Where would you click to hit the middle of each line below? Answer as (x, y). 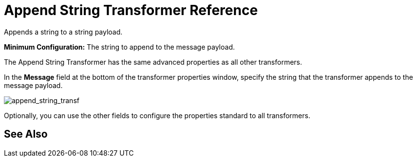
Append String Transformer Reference (131, 10)
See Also (26, 134)
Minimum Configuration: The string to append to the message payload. (119, 47)
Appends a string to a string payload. (63, 32)
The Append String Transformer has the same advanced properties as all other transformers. (153, 62)
